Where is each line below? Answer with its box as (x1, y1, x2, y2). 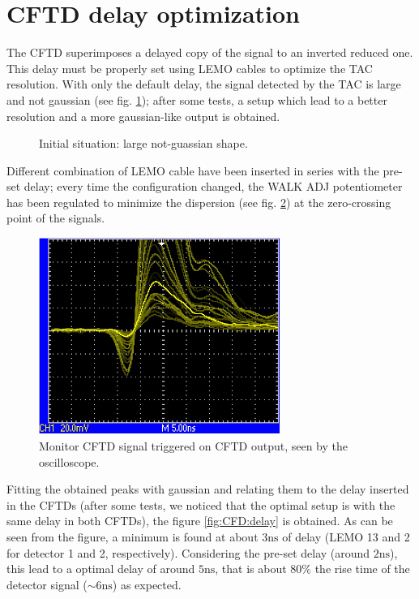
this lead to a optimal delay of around (6, 560, 195, 577)
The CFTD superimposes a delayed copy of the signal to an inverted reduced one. (6, 44, 413, 61)
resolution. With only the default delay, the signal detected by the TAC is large (6, 75, 401, 93)
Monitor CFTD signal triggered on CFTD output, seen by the (39, 437, 348, 455)
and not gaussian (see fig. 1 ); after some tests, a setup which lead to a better (6, 91, 387, 108)
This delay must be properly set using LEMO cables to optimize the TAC (6, 59, 373, 76)
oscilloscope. (39, 453, 100, 470)
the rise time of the (314, 560, 410, 577)
